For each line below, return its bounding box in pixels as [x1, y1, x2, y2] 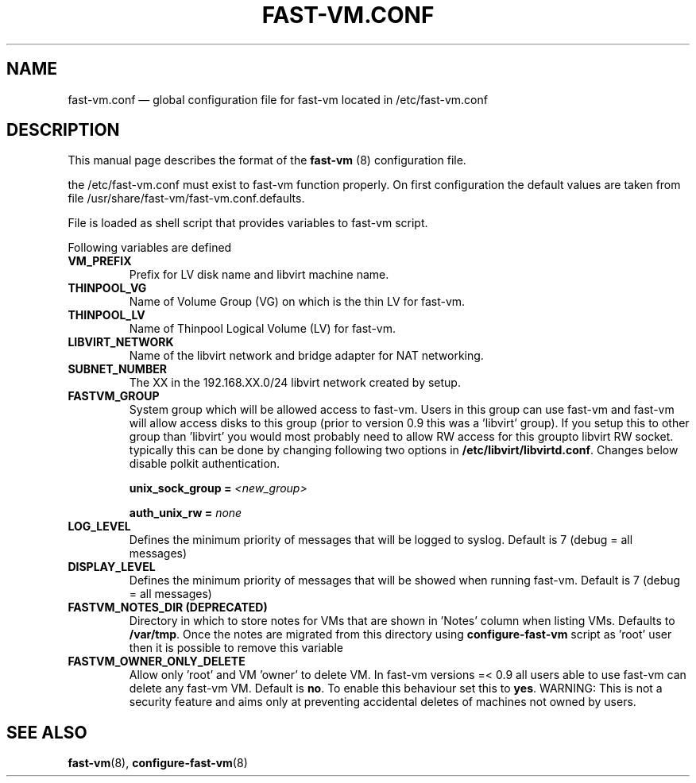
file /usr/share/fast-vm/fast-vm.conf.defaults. [68, 191, 305, 206]
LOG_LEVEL [68, 519, 131, 534]
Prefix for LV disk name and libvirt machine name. [129, 268, 389, 282]
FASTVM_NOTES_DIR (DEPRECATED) [68, 600, 268, 615]
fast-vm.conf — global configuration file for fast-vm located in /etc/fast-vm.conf [68, 92, 488, 106]
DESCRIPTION [6, 120, 120, 141]
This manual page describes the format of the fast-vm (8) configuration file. [68, 153, 466, 168]
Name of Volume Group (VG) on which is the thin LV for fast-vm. [129, 295, 466, 309]
